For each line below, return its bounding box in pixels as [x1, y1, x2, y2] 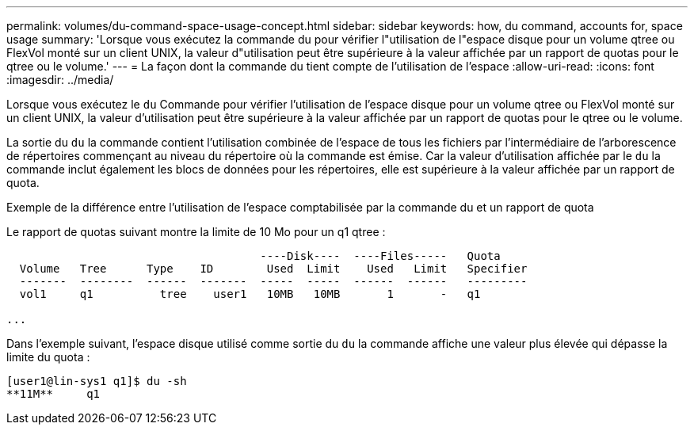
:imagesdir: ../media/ [6, 73, 114, 86]
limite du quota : [6, 350, 90, 364]
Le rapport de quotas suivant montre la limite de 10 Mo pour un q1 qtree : [6, 225, 386, 238]
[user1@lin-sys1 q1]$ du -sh [6, 375, 187, 387]
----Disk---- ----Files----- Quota [260, 250, 501, 262]
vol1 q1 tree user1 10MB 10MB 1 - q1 [19, 288, 481, 300]
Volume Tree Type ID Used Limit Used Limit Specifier [19, 262, 528, 275]
